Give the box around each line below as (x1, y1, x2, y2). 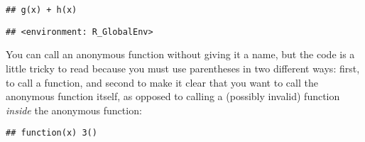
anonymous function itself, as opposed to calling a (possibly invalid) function (6, 89, 340, 104)
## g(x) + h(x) (6, 5, 77, 15)
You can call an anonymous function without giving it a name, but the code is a (6, 47, 355, 62)
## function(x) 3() (6, 128, 97, 138)
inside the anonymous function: (6, 102, 142, 117)
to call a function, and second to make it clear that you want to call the (6, 75, 318, 89)
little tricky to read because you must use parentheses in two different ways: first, (6, 60, 360, 75)
